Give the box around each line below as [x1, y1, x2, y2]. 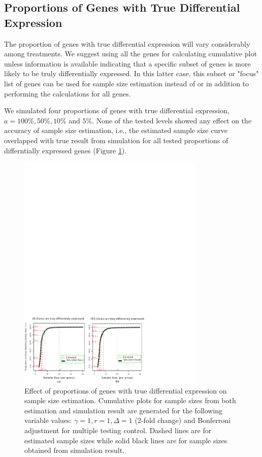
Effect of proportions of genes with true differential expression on [24, 385, 227, 396]
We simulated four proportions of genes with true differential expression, [4, 105, 230, 116]
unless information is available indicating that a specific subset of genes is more [4, 58, 251, 69]
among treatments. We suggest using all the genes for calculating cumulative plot [4, 48, 257, 59]
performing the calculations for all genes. [4, 88, 131, 99]
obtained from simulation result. [24, 445, 125, 455]
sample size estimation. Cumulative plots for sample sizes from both [24, 395, 236, 406]
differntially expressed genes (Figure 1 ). [4, 145, 127, 155]
